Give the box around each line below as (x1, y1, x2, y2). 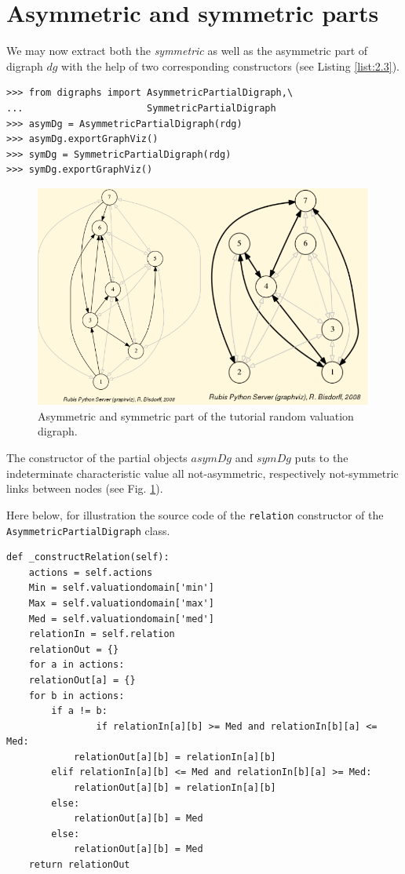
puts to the (294, 450, 348, 466)
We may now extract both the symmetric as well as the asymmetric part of (6, 42, 368, 59)
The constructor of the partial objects (6, 450, 188, 466)
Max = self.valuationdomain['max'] (28, 597, 214, 609)
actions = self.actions (28, 566, 153, 578)
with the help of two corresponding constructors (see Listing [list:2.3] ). (61, 57, 400, 74)
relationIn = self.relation (28, 628, 175, 640)
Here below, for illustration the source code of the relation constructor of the (6, 506, 384, 523)
